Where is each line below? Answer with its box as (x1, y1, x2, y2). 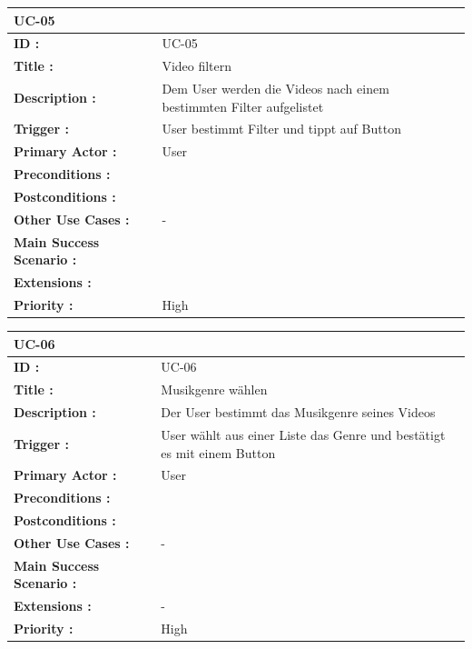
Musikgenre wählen (161, 380, 268, 399)
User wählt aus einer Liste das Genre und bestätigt (161, 424, 446, 444)
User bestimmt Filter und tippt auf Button (162, 119, 401, 138)
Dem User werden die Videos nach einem (162, 79, 389, 98)
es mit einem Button (161, 443, 276, 462)
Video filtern (162, 56, 232, 75)
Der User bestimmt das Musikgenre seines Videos (161, 403, 436, 422)
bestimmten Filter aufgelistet (162, 96, 324, 115)
